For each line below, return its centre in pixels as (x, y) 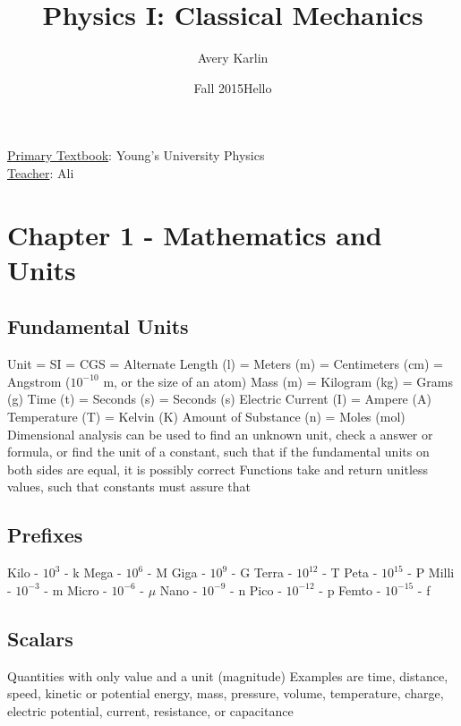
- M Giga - (176, 572)
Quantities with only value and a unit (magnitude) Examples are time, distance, (228, 675)
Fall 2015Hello (233, 87)
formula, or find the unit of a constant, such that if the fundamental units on (218, 452)
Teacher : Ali (41, 172)
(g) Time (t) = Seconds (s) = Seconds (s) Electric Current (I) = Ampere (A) (219, 399)
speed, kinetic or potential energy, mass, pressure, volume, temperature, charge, (226, 693)
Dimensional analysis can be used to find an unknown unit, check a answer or (220, 434)
